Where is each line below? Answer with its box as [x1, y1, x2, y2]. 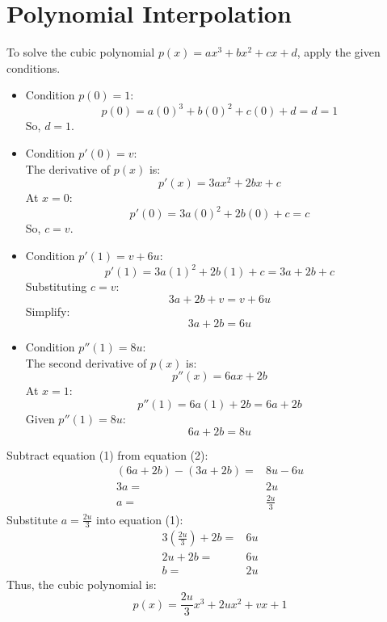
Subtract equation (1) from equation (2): [6, 446, 208, 463]
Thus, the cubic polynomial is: [6, 575, 157, 592]
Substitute [6, 511, 58, 527]
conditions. [6, 59, 61, 76]
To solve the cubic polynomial [6, 44, 155, 61]
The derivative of [25, 160, 111, 177]
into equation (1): [96, 511, 183, 527]
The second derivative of [25, 354, 147, 371]
